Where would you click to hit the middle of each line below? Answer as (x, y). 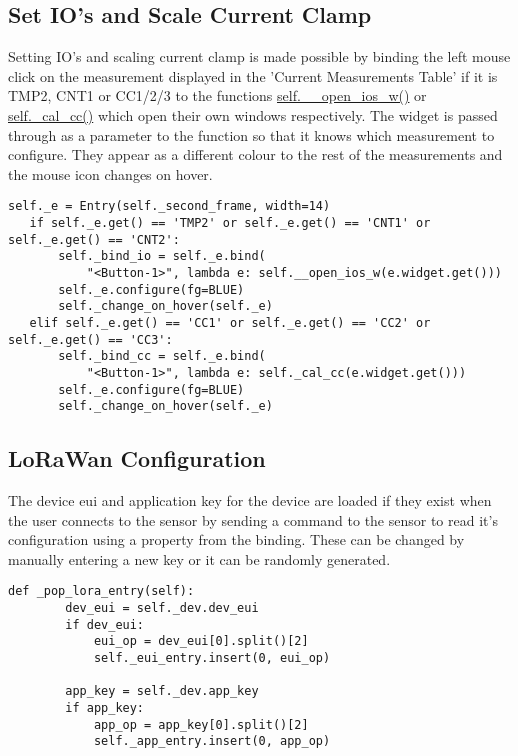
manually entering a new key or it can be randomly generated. (199, 558)
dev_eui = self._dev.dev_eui (162, 608)
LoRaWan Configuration (137, 458)
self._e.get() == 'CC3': (90, 339)
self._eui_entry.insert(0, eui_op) (212, 658)
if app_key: (105, 708)
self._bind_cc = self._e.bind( (162, 356)
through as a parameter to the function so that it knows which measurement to (251, 134)
